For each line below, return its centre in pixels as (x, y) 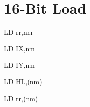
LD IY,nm (19, 65)
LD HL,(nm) (23, 81)
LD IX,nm (19, 48)
